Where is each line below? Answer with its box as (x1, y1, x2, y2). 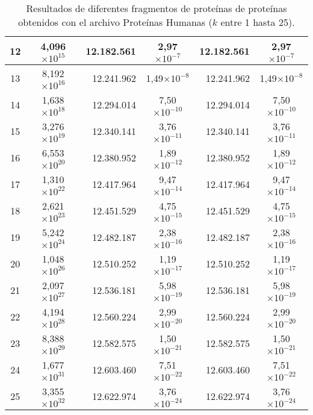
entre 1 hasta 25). (220, 15, 295, 29)
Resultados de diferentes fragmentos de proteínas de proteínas (26, 1, 287, 15)
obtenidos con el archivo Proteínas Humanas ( (18, 15, 212, 29)
